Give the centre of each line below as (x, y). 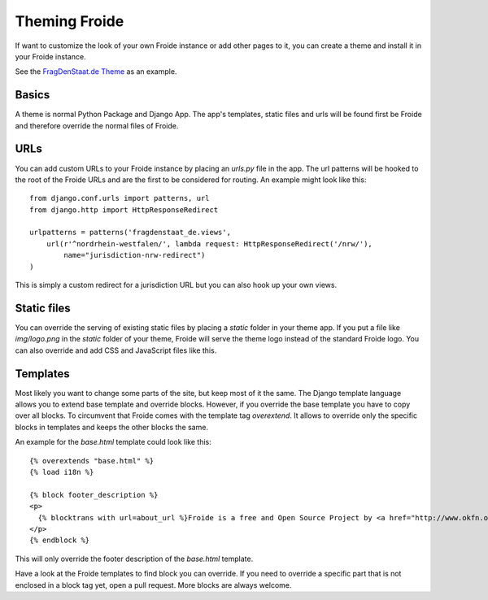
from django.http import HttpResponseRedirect (124, 210)
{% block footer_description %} (94, 495)
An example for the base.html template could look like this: (113, 442)
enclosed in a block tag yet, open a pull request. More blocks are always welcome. (153, 585)
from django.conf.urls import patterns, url (120, 198)
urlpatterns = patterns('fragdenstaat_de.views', (131, 233)
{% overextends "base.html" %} (92, 461)
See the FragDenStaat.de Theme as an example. (96, 72)
